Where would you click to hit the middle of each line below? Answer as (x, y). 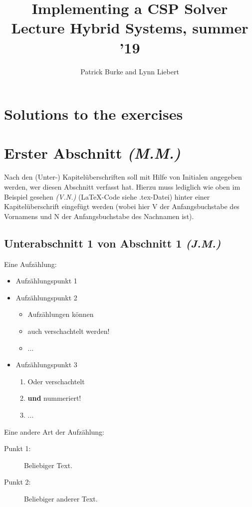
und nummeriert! (54, 398)
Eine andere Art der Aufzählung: (54, 431)
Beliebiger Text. (48, 465)
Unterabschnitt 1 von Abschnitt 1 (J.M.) (113, 243)
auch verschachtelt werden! (69, 331)
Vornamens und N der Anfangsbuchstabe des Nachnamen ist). (99, 216)
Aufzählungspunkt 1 (46, 281)
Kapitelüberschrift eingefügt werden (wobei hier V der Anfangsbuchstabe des (122, 206)
